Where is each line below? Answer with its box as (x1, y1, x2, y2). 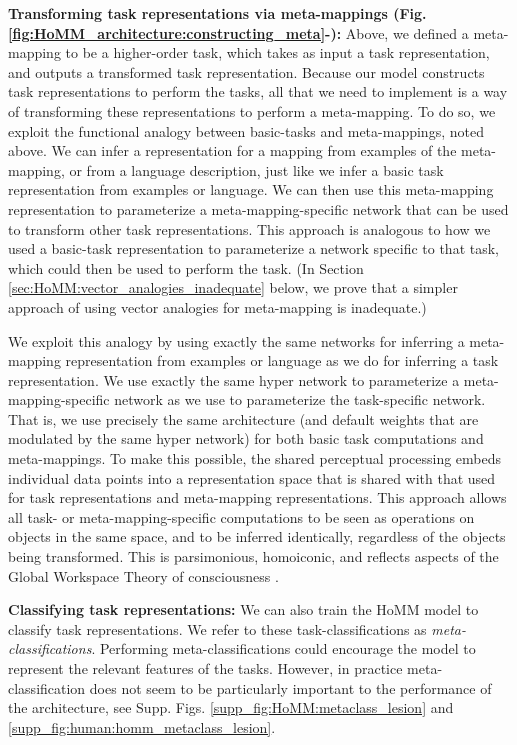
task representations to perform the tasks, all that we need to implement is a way (8, 81, 508, 102)
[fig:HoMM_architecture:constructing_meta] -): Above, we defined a (8, 22, 469, 43)
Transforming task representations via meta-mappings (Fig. (8, 3, 427, 23)
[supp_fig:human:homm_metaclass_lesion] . (8, 716, 276, 737)
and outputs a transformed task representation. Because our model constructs (8, 61, 485, 82)
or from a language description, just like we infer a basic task (69, 159, 444, 180)
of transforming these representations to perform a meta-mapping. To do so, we (8, 100, 496, 121)
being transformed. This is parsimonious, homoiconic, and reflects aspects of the (8, 546, 499, 567)
